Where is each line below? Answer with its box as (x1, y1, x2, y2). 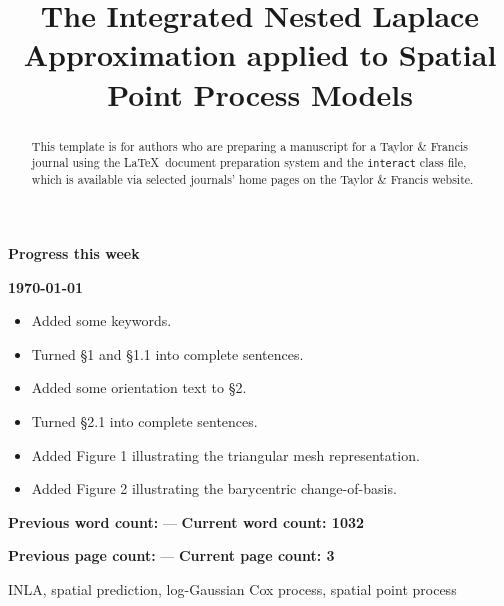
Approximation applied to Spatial (23, 34, 497, 75)
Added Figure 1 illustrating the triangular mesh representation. (31, 444, 420, 465)
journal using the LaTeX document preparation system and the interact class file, (31, 154, 467, 171)
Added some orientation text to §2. (31, 377, 247, 398)
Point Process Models (107, 73, 413, 114)
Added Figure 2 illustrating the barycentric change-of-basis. (31, 478, 397, 499)
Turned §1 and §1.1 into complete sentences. (31, 343, 304, 364)
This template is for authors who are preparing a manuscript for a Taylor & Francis (31, 137, 468, 154)
